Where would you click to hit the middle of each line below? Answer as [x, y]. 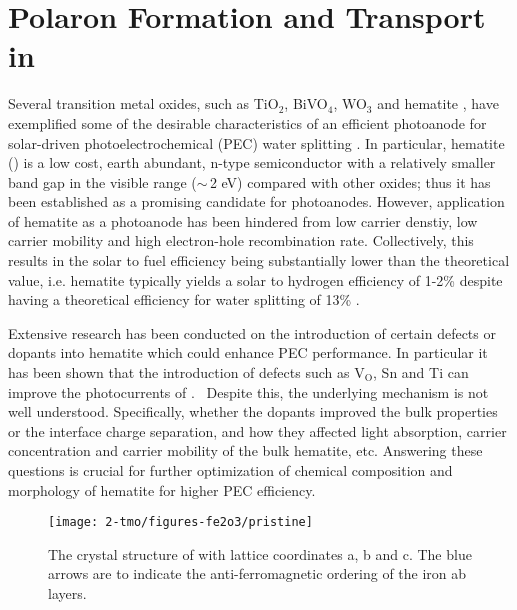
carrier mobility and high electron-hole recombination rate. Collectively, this [241, 240]
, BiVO [306, 103]
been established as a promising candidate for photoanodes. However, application [256, 201]
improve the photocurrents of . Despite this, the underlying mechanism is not [248, 391]
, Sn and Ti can [421, 372]
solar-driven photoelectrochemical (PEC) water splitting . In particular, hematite [256, 142]
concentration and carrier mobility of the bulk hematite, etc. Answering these [245, 450]
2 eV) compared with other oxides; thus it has [350, 181]
